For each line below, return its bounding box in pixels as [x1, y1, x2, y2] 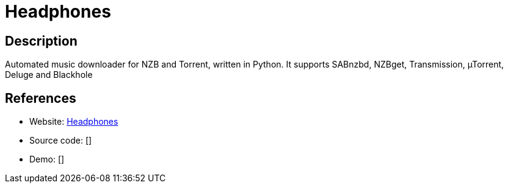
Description [5, 33, 78, 49]
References [5, 90, 76, 106]
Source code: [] [29, 135, 92, 146]
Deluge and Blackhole [5, 69, 93, 80]
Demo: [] [29, 154, 65, 165]
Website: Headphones [29, 116, 118, 127]
